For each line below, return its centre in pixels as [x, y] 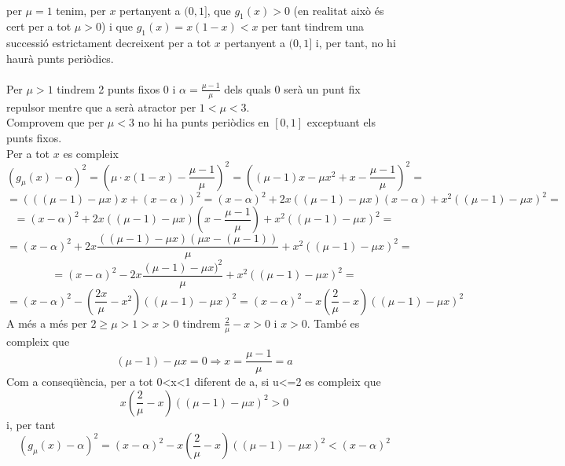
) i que [117, 26]
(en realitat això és [339, 10]
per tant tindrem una [313, 26]
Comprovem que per [55, 122]
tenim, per [81, 10]
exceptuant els [341, 122]
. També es [333, 323]
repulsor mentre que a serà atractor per [101, 106]
